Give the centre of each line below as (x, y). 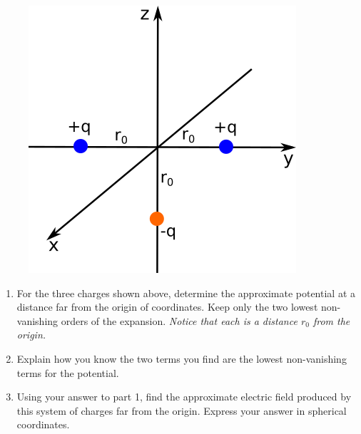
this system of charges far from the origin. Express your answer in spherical (182, 410)
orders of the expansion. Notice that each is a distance (179, 320)
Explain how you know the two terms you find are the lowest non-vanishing (182, 358)
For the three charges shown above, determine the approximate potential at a (186, 293)
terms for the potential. (68, 372)
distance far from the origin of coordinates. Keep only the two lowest (167, 307)
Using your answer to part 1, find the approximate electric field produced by (184, 397)
